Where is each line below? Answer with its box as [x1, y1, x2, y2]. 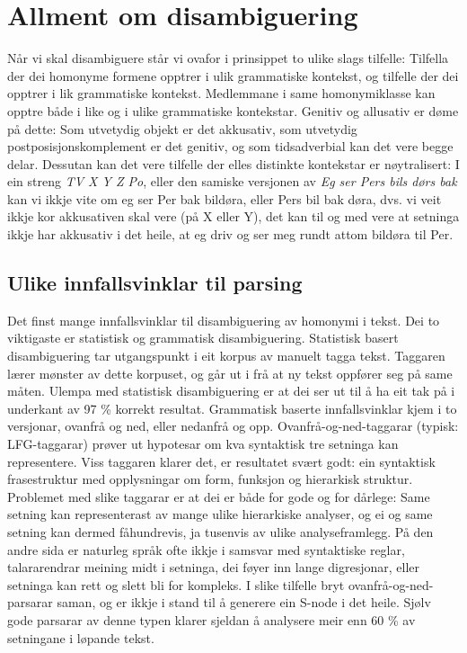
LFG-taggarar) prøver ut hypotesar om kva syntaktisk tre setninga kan [7, 434, 399, 453]
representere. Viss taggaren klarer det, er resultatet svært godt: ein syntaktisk [7, 452, 436, 470]
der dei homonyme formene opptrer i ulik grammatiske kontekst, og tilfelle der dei [7, 66, 459, 85]
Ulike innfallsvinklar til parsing [7, 269, 303, 297]
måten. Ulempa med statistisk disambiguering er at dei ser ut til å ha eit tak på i [7, 381, 455, 400]
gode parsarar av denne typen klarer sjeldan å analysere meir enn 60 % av [7, 610, 416, 629]
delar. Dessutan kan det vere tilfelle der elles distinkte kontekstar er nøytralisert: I [7, 154, 460, 173]
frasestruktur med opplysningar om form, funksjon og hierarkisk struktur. [7, 470, 413, 488]
